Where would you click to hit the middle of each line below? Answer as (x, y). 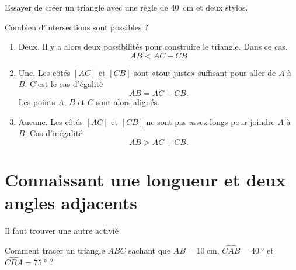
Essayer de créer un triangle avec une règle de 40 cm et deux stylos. (126, 7)
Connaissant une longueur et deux (145, 179)
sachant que (150, 250)
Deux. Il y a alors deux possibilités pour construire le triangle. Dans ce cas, (153, 46)
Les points (37, 101)
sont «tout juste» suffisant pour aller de (205, 72)
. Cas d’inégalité (54, 133)
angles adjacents (71, 202)
